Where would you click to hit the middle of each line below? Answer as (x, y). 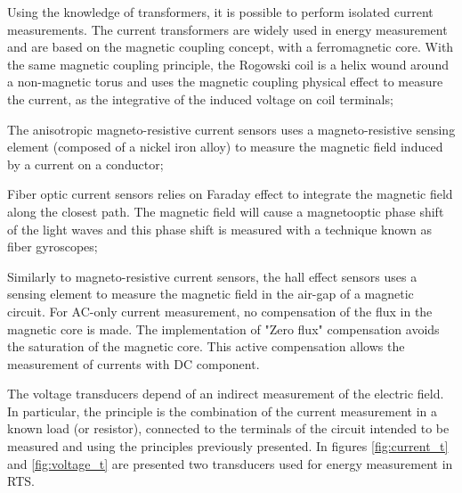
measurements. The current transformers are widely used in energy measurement (227, 29)
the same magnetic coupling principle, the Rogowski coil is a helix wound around (228, 64)
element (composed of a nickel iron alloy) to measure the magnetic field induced (225, 147)
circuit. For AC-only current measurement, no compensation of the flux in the (220, 311)
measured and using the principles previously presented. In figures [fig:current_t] (228, 446)
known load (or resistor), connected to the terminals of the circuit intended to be (228, 428)
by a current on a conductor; (85, 164)
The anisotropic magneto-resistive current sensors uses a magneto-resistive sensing (231, 129)
